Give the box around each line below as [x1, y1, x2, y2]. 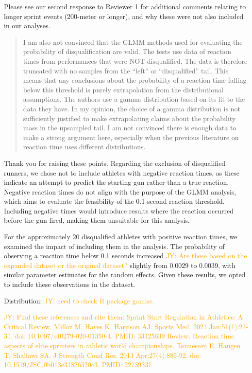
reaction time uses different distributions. [23, 142, 146, 152]
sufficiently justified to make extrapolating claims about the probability [23, 113, 236, 123]
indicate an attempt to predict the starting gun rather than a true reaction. [4, 177, 229, 187]
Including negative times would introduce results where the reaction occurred [4, 205, 234, 215]
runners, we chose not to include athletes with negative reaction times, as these [4, 167, 240, 178]
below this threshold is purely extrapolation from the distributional [23, 84, 223, 94]
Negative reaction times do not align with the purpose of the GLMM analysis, [4, 186, 236, 196]
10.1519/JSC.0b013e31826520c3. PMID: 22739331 [4, 359, 152, 370]
